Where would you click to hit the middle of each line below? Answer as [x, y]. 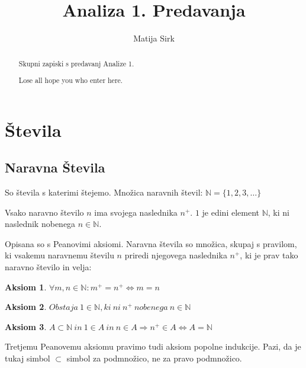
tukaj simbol [28, 358]
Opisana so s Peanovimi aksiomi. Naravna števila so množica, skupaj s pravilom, [151, 243]
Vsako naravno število [44, 212]
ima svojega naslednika [136, 212]
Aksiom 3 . [26, 326]
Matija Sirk [154, 38]
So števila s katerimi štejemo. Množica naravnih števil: [104, 192]
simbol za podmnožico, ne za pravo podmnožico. [154, 358]
